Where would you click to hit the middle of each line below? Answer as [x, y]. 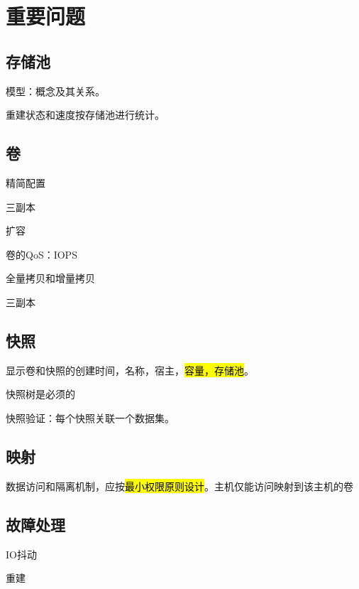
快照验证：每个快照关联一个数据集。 [90, 417]
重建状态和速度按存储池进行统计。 [85, 115]
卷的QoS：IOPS [42, 254]
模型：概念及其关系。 [55, 91]
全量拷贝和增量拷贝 [50, 278]
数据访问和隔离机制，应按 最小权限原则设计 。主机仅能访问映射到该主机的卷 [179, 486]
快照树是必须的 [40, 394]
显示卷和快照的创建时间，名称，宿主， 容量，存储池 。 [130, 370]
